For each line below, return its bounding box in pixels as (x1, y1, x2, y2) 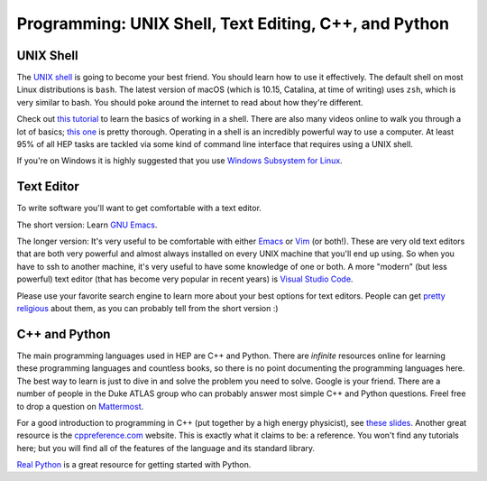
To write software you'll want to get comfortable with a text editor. (16, 203, 262, 214)
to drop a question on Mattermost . (16, 401, 144, 412)
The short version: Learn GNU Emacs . (16, 219, 158, 230)
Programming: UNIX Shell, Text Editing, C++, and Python (16, 14, 450, 33)
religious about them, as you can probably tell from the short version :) (16, 303, 279, 314)
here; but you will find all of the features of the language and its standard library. (16, 442, 316, 453)
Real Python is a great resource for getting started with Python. (16, 459, 252, 470)
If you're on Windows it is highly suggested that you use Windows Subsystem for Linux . (16, 155, 343, 166)
